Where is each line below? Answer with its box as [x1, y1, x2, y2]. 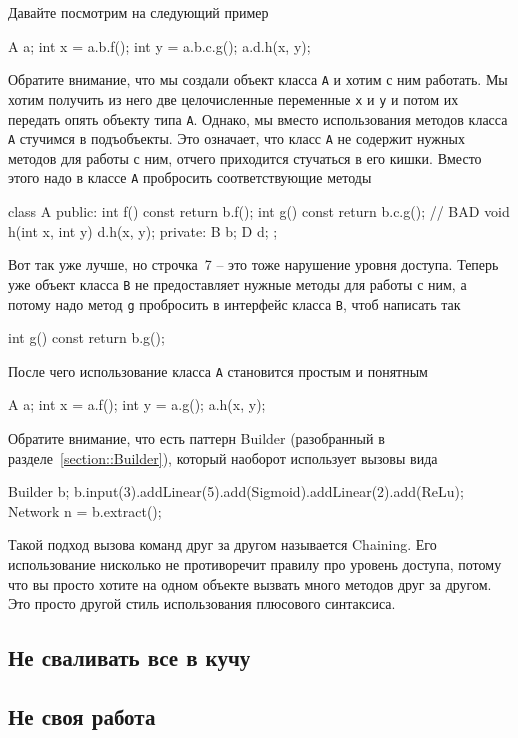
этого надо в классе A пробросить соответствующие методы [8, 167, 372, 188]
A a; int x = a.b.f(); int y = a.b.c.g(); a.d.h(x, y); [8, 35, 311, 56]
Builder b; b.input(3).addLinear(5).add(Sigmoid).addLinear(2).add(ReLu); [8, 481, 464, 502]
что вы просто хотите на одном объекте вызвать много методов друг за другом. [8, 573, 492, 594]
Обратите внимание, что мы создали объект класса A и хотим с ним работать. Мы [8, 69, 508, 90]
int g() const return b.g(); [8, 327, 165, 348]
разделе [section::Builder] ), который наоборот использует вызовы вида [8, 447, 438, 468]
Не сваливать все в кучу [8, 642, 251, 673]
